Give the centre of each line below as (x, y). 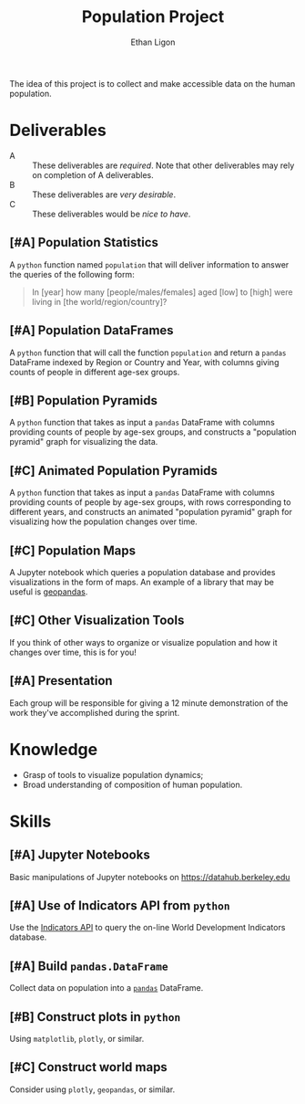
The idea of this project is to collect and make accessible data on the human (152, 83)
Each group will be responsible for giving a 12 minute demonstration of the (149, 703)
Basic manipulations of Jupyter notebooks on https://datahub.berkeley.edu (150, 877)
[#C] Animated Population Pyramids (114, 471)
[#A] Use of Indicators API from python (120, 905)
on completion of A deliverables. (93, 174)
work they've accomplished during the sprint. (95, 712)
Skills (30, 821)
